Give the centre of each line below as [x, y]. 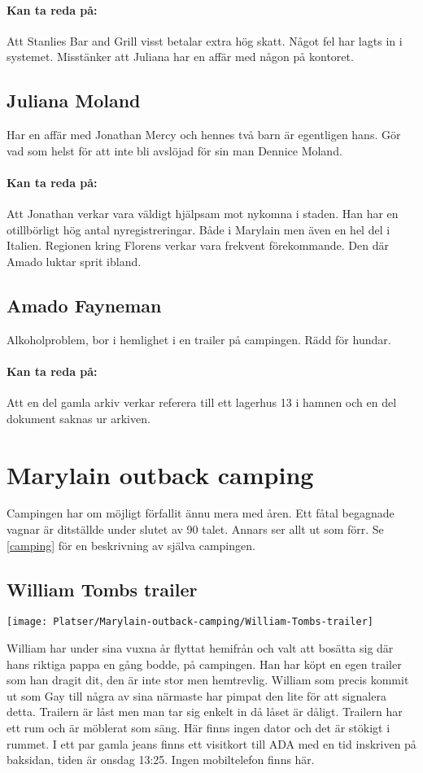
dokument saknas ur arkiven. [78, 418]
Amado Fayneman [84, 305]
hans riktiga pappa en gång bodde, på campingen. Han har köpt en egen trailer [204, 664]
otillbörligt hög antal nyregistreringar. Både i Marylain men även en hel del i [198, 229]
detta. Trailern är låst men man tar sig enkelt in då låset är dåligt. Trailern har [205, 712]
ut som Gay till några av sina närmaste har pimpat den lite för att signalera [196, 695]
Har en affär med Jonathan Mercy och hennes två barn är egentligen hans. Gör [204, 135]
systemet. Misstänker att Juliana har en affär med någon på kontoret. [180, 57]
